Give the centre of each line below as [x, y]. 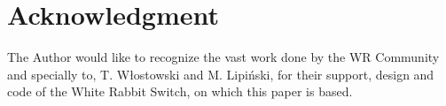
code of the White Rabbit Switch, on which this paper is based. [180, 91]
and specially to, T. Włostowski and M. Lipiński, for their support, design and [221, 74]
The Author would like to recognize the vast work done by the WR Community [223, 57]
